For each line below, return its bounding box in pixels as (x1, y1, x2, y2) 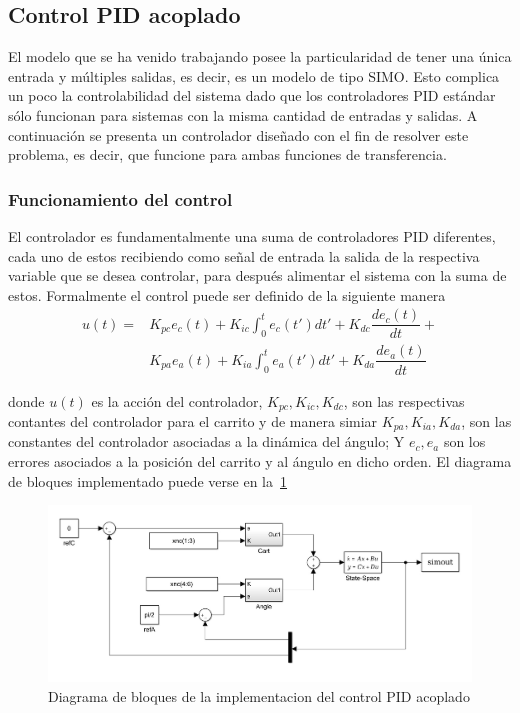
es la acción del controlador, (91, 390, 263, 411)
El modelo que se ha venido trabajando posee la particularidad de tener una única (8, 46, 512, 67)
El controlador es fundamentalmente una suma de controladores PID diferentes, (8, 225, 496, 246)
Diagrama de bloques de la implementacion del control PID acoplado (48, 685, 470, 706)
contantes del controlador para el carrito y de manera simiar (8, 411, 378, 431)
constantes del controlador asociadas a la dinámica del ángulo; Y (8, 431, 405, 452)
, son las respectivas (343, 390, 465, 411)
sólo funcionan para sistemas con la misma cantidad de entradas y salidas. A (8, 104, 478, 125)
